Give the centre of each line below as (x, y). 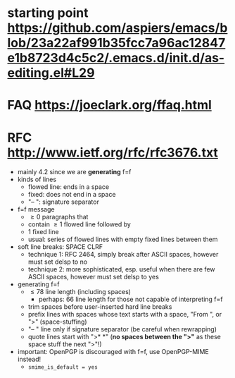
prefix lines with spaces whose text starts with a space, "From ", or (125, 315)
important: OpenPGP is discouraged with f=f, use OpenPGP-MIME (113, 352)
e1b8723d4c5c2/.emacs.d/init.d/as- (116, 58)
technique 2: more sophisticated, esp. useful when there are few (122, 269)
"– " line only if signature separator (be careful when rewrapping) (122, 329)
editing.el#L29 (51, 73)
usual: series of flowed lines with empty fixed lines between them (123, 239)
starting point (48, 13)
